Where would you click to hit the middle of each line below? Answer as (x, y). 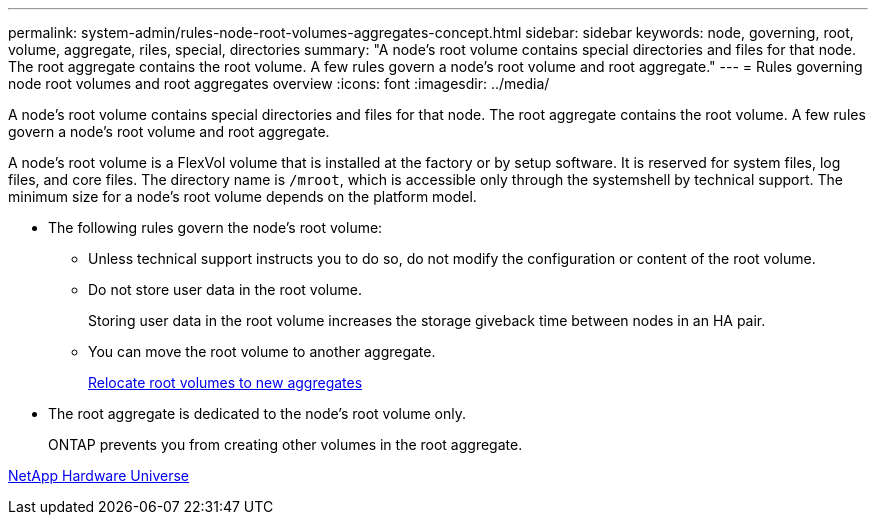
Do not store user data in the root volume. (225, 289)
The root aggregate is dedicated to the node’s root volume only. (257, 413)
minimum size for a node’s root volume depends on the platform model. (242, 196)
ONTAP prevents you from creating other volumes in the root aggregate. (285, 444)
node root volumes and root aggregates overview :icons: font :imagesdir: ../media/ (279, 83)
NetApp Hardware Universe (99, 475)
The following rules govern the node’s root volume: (215, 227)
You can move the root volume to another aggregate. (262, 351)
